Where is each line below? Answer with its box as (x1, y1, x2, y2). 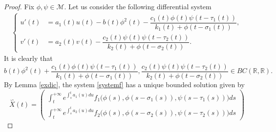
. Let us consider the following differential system (64, 1, 212, 11)
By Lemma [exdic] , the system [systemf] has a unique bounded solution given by (4, 79, 245, 89)
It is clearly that (4, 53, 53, 63)
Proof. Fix (4, 1, 34, 11)
